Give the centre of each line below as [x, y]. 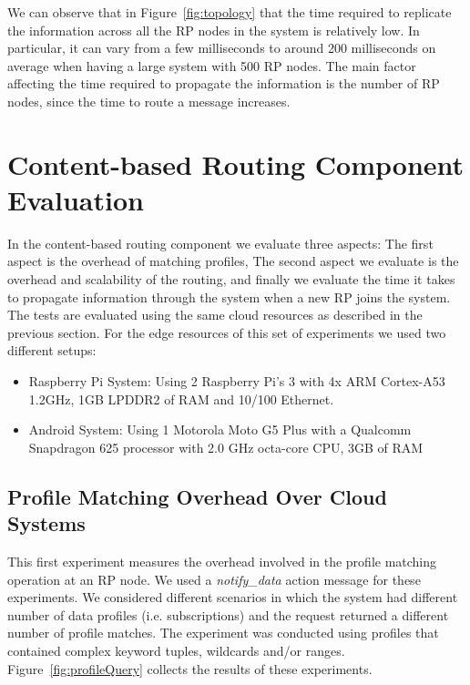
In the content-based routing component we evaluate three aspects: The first [220, 243]
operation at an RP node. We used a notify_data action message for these [214, 579]
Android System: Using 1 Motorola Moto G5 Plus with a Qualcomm [220, 429]
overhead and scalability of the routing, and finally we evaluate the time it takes [231, 279]
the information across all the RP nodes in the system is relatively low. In [214, 30]
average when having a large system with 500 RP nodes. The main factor [212, 65]
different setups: [52, 350]
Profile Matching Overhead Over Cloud [197, 496]
